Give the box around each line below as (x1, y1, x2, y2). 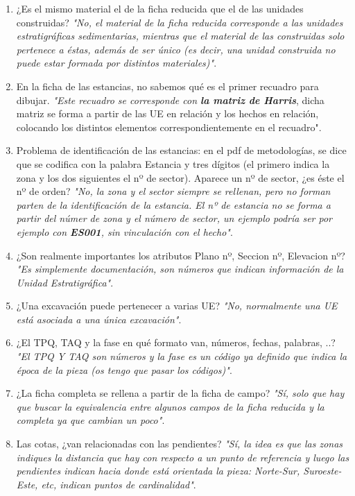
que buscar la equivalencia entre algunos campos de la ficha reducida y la (16, 399, 324, 413)
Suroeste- (303, 463, 342, 478)
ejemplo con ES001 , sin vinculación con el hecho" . (16, 224, 233, 239)
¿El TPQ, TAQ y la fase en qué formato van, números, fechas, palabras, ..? (16, 335, 336, 350)
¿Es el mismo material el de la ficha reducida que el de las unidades (16, 1, 304, 15)
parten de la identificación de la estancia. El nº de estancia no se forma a (16, 197, 331, 212)
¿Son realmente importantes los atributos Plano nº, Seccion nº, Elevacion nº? (16, 248, 345, 262)
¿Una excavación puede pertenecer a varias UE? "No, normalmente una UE (16, 298, 338, 313)
